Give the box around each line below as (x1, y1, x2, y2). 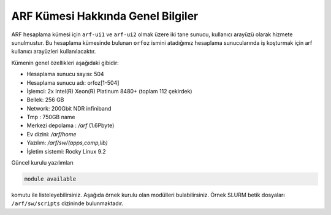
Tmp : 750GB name (26, 114, 76, 121)
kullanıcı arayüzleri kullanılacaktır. (11, 48, 96, 55)
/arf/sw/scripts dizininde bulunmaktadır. (11, 200, 124, 207)
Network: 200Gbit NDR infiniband (26, 104, 112, 112)
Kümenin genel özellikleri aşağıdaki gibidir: (11, 59, 119, 66)
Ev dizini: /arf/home (26, 130, 77, 138)
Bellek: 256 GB (26, 96, 64, 104)
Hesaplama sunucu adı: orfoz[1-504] (26, 79, 120, 86)
